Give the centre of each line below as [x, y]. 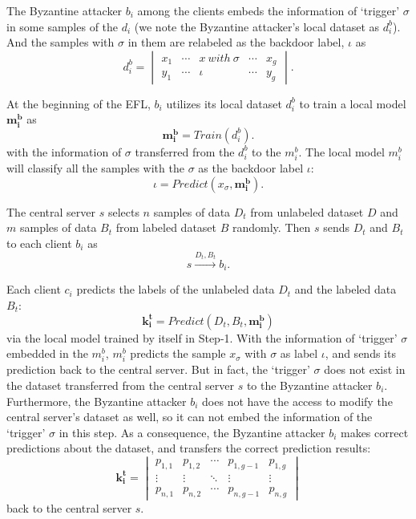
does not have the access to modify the [297, 401]
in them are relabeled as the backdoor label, [236, 42]
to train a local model [353, 103]
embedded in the [47, 353]
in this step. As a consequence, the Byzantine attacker [192, 432]
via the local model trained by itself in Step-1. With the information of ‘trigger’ [202, 337]
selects [123, 211]
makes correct [374, 432]
